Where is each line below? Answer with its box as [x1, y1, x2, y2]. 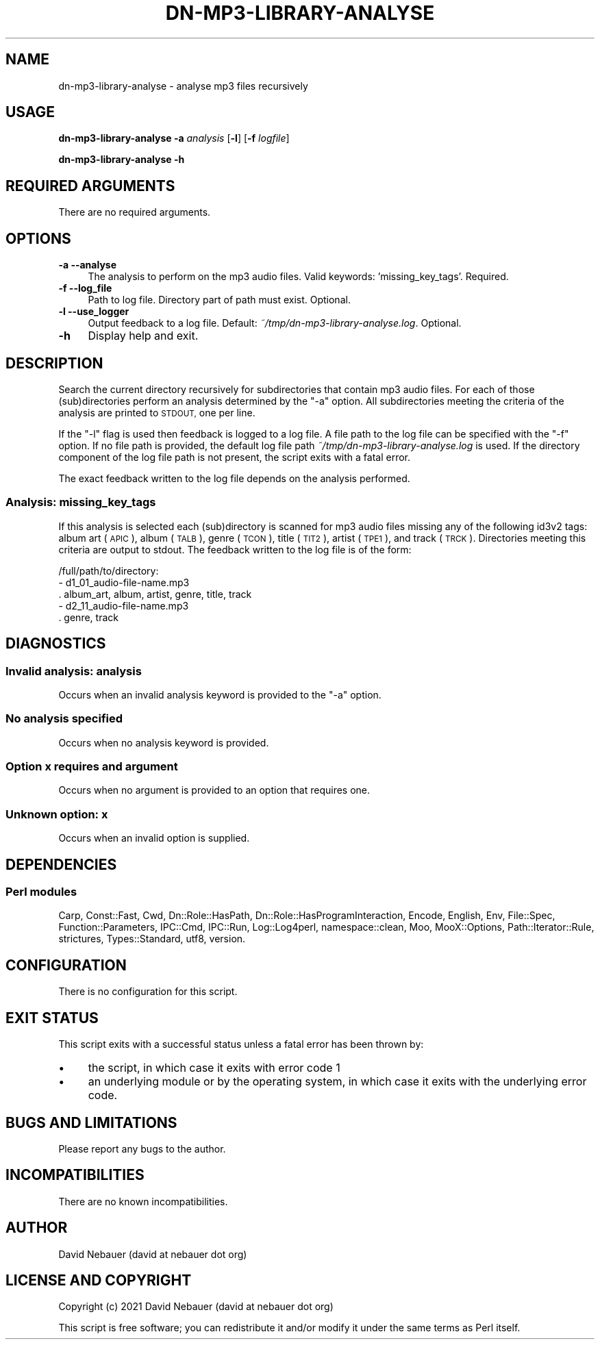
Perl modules [5, 885, 77, 899]
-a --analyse [58, 259, 116, 271]
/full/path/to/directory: [58, 564, 159, 577]
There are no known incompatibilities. [58, 1195, 228, 1207]
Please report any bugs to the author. [58, 1142, 226, 1155]
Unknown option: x [5, 807, 108, 821]
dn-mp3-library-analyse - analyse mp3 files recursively [58, 79, 308, 92]
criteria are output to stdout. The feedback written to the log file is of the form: [58, 543, 412, 555]
